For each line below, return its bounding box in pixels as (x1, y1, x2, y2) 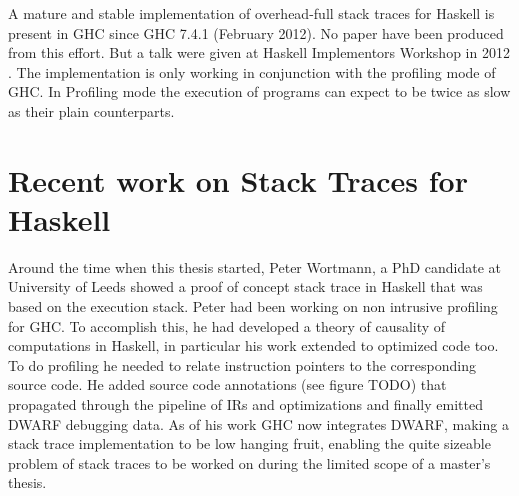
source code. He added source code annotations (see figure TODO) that (8, 374, 447, 395)
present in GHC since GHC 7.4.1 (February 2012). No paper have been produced (8, 22, 504, 43)
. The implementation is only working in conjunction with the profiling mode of (8, 61, 496, 82)
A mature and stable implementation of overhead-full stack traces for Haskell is (8, 3, 495, 23)
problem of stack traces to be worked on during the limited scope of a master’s (8, 452, 491, 473)
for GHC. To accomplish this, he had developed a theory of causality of (8, 315, 446, 336)
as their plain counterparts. (8, 100, 175, 121)
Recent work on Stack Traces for (8, 159, 468, 200)
